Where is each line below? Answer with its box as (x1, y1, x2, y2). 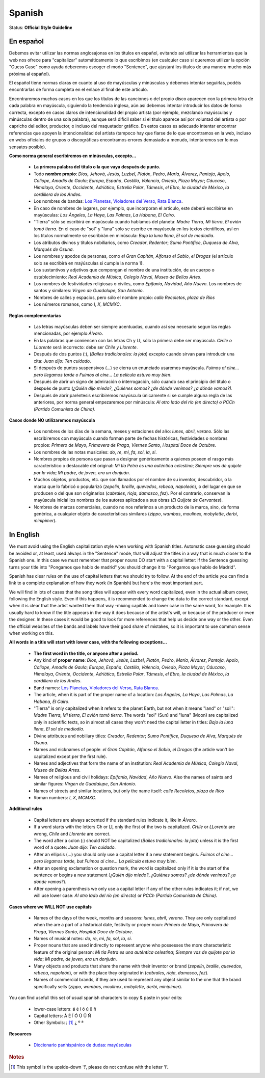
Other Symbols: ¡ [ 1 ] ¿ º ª (33, 1020, 83, 1025)
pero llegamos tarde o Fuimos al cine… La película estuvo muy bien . (33, 372, 172, 377)
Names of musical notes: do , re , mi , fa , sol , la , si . (33, 936, 132, 942)
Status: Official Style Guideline (9, 25, 73, 30)
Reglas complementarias (9, 312, 61, 319)
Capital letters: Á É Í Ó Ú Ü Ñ (33, 1013, 91, 1019)
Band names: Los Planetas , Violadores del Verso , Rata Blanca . (33, 685, 159, 691)
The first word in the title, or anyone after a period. (33, 650, 139, 656)
